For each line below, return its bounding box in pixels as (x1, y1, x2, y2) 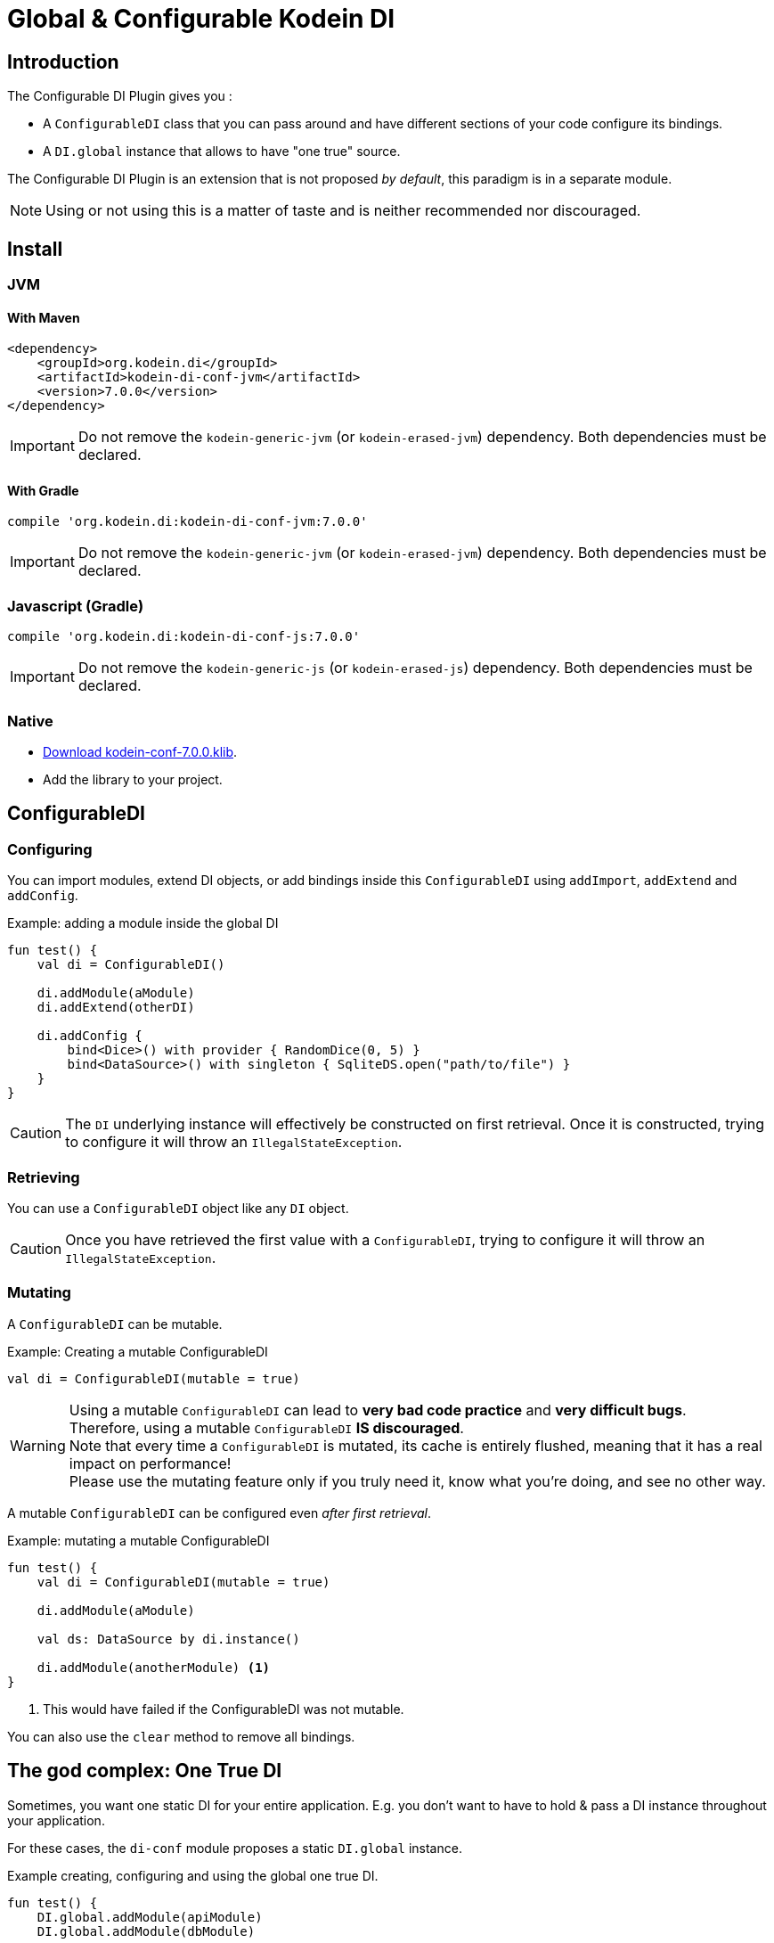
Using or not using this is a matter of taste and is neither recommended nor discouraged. (45, 201, 641, 220)
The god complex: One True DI (7, 1759, 282, 1783)
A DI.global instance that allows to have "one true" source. (43, 143, 401, 160)
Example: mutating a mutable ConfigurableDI (7, 1532, 270, 1548)
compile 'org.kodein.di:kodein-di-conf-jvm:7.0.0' (7, 514, 368, 529)
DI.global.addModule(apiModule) (37, 1909, 263, 1924)
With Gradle (7, 482, 79, 498)
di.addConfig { (37, 1029, 143, 1044)
